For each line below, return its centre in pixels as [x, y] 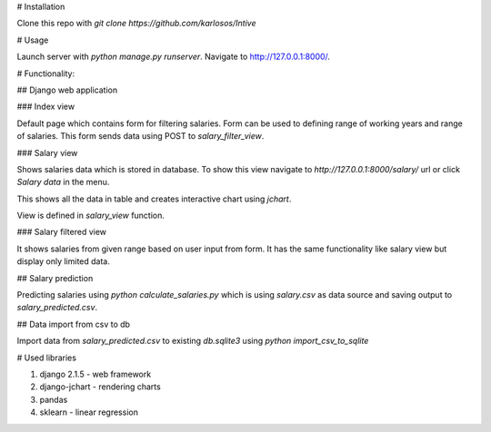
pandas [54, 399]
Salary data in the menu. [63, 182]
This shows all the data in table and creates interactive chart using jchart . [154, 199]
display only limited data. [64, 261]
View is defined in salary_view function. [91, 216]
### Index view [46, 107]
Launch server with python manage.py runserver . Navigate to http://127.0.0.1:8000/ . [174, 57]
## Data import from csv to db [74, 324]
